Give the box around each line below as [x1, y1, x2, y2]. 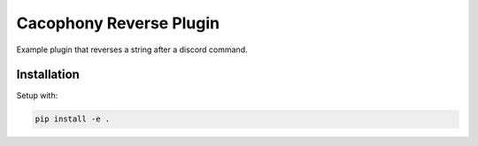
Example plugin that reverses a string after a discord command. [16, 44, 248, 55]
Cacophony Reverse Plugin [16, 13, 220, 33]
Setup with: [16, 90, 58, 101]
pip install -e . [35, 114, 111, 124]
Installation [16, 67, 80, 82]
